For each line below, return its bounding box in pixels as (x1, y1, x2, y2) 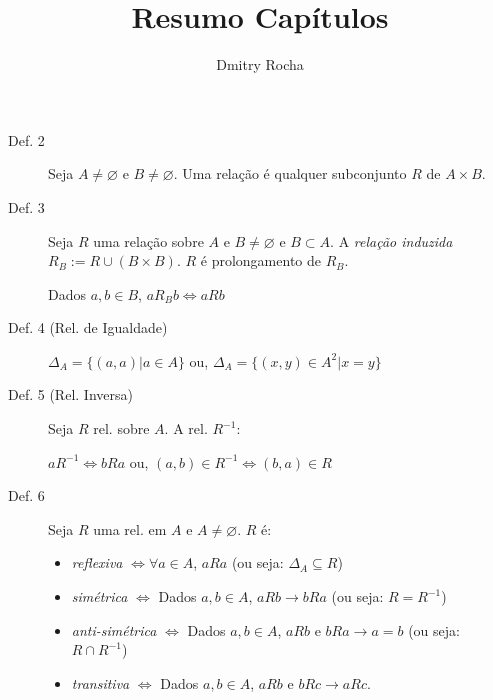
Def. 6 (8, 485, 45, 506)
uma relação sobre (93, 230, 204, 251)
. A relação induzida (330, 230, 453, 251)
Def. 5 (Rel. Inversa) (8, 384, 133, 405)
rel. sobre (93, 418, 150, 439)
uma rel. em (93, 518, 167, 539)
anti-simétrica (71, 619, 157, 640)
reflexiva (71, 552, 123, 573)
